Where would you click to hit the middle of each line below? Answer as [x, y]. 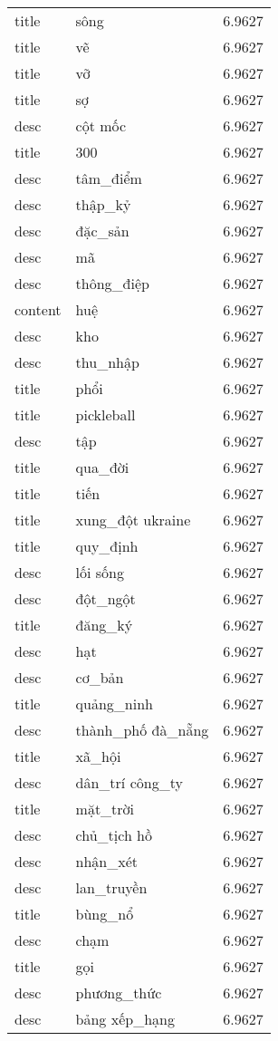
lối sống [100, 572]
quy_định [107, 546]
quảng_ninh [114, 704]
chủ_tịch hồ [114, 835]
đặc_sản [102, 231]
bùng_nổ [105, 914]
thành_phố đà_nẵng [142, 730]
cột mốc [101, 125]
